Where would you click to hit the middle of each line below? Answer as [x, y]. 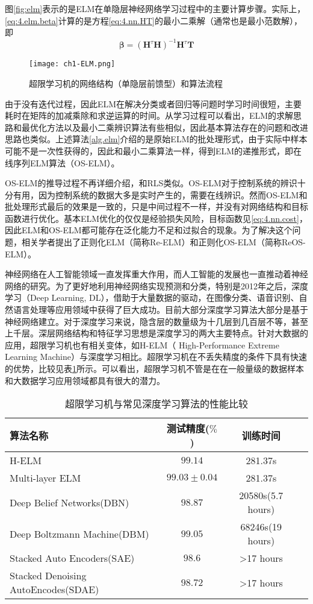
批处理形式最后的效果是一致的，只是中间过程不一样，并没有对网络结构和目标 [156, 206]
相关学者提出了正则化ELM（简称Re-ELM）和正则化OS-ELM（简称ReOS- [163, 242]
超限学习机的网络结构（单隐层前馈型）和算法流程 [126, 83]
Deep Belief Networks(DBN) [70, 502]
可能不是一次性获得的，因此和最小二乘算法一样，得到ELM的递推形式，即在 [153, 150]
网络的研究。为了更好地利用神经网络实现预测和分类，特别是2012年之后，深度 [156, 285]
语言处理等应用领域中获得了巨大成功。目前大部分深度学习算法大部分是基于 [160, 310]
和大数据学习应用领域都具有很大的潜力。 [85, 380]
